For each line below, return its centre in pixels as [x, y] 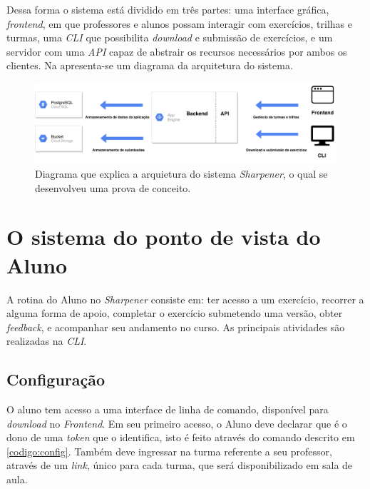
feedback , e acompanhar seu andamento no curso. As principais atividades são [176, 327]
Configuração [56, 379]
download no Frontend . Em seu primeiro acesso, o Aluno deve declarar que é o [177, 423]
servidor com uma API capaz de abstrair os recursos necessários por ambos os [177, 51]
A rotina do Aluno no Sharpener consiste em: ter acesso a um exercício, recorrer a [185, 299]
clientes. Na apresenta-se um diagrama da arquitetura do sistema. [150, 65]
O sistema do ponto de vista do [164, 237]
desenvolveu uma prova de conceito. [113, 187]
